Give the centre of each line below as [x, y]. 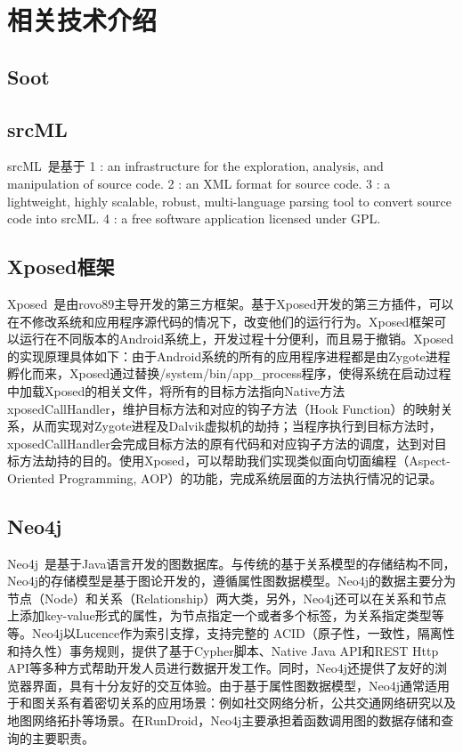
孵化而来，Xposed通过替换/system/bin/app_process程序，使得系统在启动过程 [229, 373]
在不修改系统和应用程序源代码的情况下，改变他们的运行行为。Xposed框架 [221, 321]
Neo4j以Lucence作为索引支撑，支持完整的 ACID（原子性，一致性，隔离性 [243, 633]
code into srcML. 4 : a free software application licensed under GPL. [194, 218]
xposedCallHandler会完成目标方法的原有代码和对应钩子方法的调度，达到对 [221, 443]
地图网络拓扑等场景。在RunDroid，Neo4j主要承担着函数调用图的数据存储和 [224, 720]
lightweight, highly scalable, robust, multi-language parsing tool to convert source [230, 201]
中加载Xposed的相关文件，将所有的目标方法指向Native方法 [176, 390]
